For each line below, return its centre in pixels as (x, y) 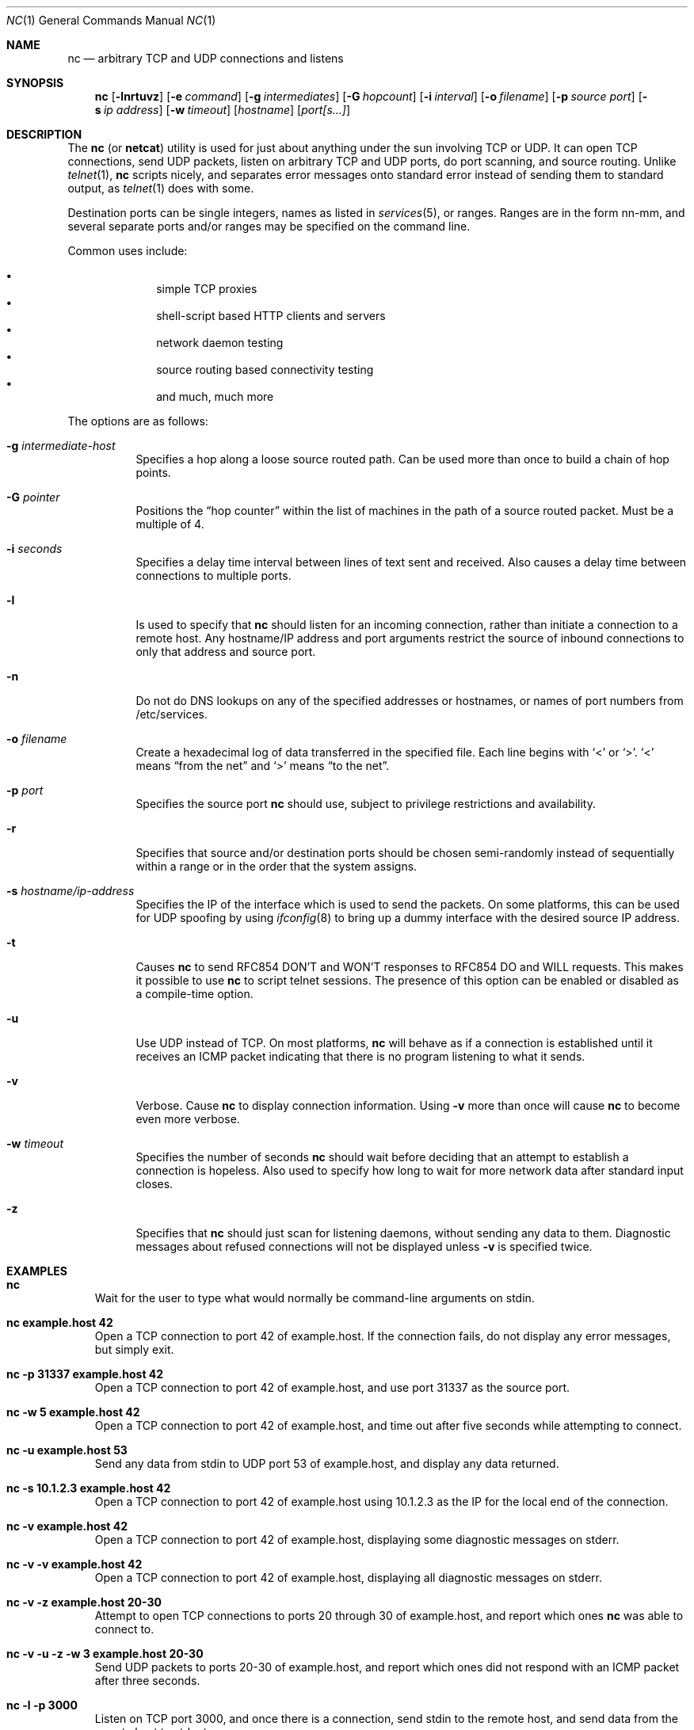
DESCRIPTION (44, 134)
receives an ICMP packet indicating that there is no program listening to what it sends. (360, 1056)
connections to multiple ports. (214, 575)
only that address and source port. (226, 652)
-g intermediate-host (61, 446)
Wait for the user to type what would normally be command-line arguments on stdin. (315, 1298)
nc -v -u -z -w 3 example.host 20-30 (105, 1654)
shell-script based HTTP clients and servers (271, 316)
